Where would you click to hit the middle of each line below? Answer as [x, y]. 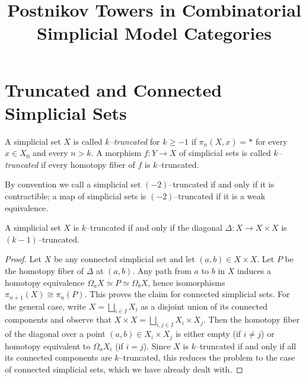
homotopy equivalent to [48, 345]
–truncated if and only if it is [221, 184]
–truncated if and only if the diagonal [154, 227]
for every [271, 141]
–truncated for [135, 141]
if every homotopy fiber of [88, 164]
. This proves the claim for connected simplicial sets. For [187, 294]
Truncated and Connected [114, 89]
